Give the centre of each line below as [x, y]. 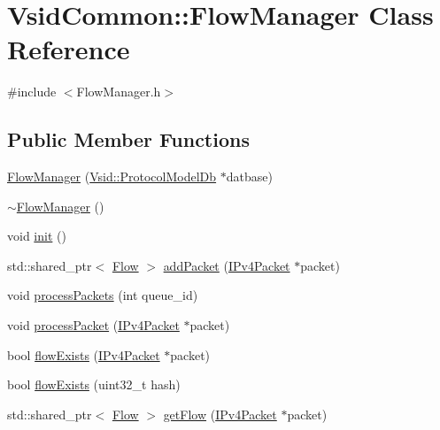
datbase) [249, 177]
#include [32, 92]
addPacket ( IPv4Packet [227, 265]
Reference [69, 49]
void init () [37, 236]
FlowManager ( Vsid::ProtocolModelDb [112, 177]
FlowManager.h [119, 92]
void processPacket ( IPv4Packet [93, 325]
